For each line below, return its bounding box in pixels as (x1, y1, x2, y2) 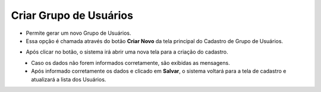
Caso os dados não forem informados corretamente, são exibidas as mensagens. (31, 59, 230, 66)
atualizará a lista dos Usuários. (31, 75, 106, 83)
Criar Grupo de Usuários (11, 9, 134, 22)
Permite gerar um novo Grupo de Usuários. (26, 29, 131, 37)
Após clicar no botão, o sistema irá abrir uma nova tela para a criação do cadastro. (26, 48, 228, 55)
